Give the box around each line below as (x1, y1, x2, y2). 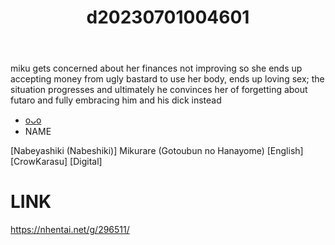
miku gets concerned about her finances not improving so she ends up (10, 62, 303, 75)
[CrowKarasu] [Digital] (10, 156, 103, 168)
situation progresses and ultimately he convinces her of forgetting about (10, 84, 308, 96)
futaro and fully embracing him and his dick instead (10, 94, 222, 106)
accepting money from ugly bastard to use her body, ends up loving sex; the (10, 73, 325, 85)
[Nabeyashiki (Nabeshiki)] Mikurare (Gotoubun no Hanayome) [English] (10, 145, 304, 157)
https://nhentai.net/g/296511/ (10, 224, 130, 236)
